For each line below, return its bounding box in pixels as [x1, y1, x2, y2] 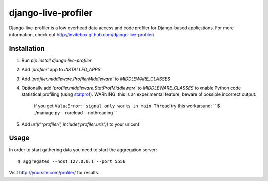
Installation [9, 45, 45, 53]
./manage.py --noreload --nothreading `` [34, 110, 117, 116]
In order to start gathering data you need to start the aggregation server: [9, 147, 157, 153]
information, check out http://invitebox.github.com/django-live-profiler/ [9, 31, 155, 37]
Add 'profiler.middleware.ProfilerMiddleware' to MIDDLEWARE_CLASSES [21, 76, 171, 82]
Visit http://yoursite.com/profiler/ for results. [9, 170, 99, 176]
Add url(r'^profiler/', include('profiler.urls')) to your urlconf [21, 121, 140, 127]
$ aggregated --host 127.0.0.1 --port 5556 [18, 158, 126, 164]
